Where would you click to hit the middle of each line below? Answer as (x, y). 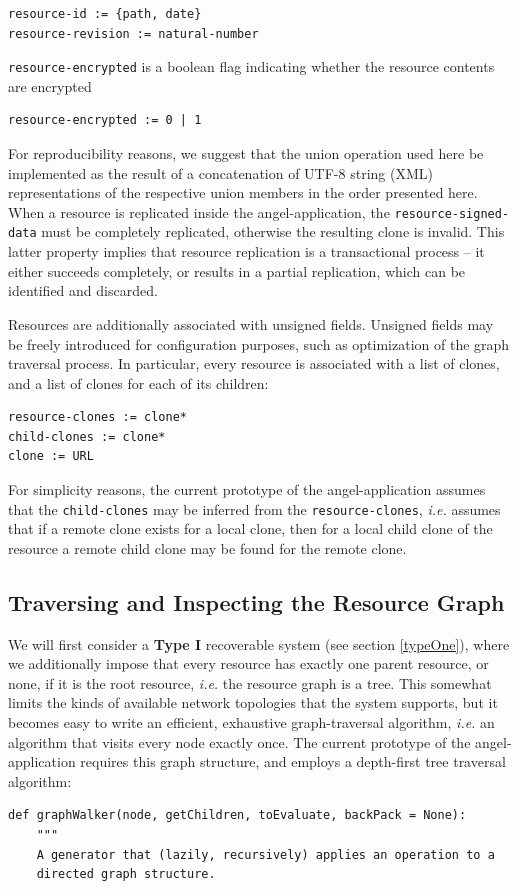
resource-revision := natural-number (133, 33)
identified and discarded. (83, 290)
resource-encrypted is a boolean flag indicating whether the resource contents (251, 66)
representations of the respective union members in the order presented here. (243, 192)
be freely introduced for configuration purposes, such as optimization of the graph (259, 343)
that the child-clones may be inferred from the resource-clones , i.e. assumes (254, 508)
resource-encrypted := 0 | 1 (105, 120)
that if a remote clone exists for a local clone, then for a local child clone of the (250, 528)
